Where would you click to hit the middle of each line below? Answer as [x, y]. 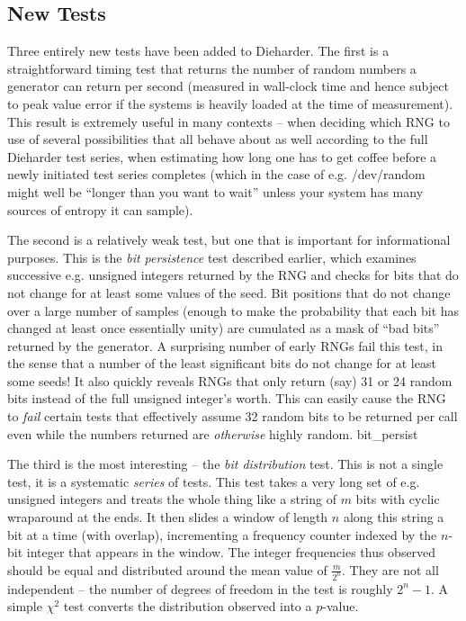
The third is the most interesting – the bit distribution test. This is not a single [225, 464]
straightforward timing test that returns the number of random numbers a [212, 68]
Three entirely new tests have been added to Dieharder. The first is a [198, 51]
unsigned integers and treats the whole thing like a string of [172, 499]
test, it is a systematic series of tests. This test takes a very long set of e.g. [214, 481]
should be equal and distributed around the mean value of [167, 569]
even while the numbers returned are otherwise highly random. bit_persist [213, 433]
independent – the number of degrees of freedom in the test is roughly [200, 588]
